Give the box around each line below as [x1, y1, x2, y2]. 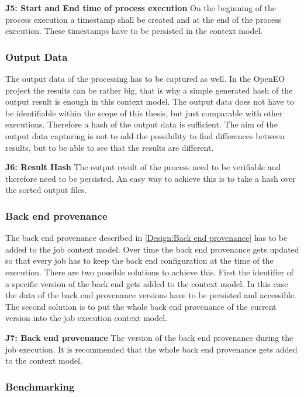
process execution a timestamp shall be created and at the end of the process [5, 13, 282, 25]
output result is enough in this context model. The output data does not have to [5, 95, 294, 108]
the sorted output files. [5, 184, 87, 196]
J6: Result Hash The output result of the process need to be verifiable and [5, 161, 281, 173]
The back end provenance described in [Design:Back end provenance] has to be [5, 232, 288, 244]
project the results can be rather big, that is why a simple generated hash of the [5, 84, 293, 96]
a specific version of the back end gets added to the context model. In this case [5, 277, 288, 289]
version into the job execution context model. [5, 312, 168, 324]
